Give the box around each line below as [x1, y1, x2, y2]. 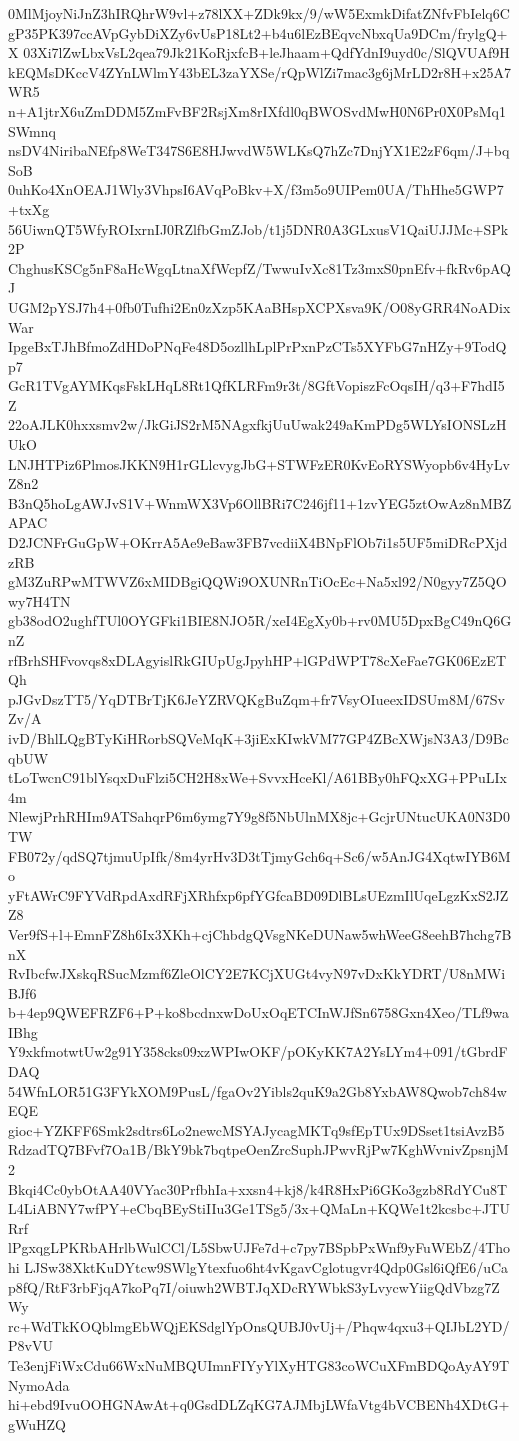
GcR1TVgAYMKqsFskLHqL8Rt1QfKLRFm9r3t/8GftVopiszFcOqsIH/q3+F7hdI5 [8, 375, 505, 396]
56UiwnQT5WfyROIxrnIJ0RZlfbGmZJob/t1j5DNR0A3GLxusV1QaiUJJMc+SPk [8, 218, 509, 239]
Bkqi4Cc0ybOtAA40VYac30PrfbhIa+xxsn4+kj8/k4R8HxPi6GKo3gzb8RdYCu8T [8, 1178, 508, 1199]
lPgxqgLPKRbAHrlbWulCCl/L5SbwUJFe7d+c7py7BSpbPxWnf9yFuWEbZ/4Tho [8, 1237, 511, 1258]
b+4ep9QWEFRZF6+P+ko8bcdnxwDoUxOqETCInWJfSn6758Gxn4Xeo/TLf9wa [8, 1002, 509, 1023]
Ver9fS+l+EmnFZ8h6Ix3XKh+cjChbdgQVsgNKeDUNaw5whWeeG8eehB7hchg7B [8, 923, 512, 944]
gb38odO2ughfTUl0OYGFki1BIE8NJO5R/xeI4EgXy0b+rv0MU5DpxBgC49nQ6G [8, 610, 512, 631]
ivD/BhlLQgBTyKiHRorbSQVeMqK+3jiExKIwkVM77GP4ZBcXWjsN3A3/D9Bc [8, 727, 509, 748]
